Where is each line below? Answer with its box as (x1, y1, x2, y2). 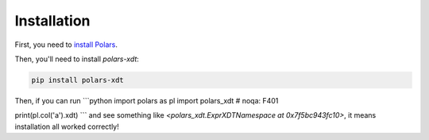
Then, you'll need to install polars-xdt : (14, 54, 139, 64)
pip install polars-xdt (31, 76, 125, 84)
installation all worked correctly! (14, 122, 119, 131)
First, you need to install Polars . (14, 40, 118, 49)
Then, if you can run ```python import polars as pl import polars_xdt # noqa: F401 (14, 95, 279, 105)
